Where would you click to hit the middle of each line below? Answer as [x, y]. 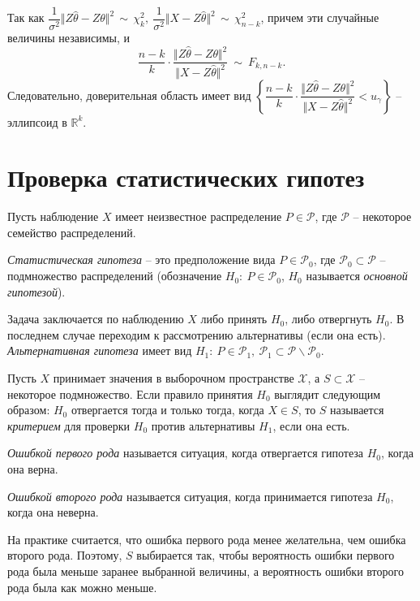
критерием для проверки [69, 425]
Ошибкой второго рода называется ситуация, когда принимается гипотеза [190, 496]
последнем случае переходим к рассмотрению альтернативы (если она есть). [197, 334]
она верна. [33, 469]
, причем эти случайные [320, 17]
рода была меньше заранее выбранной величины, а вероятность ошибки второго [206, 571]
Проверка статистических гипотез [186, 177]
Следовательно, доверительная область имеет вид [129, 95]
